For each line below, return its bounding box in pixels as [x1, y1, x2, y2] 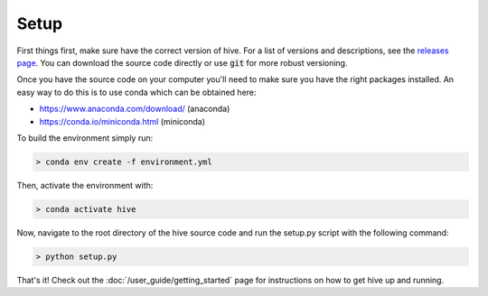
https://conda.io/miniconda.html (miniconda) [39, 116, 206, 126]
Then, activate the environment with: [16, 180, 154, 190]
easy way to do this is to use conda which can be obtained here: [16, 87, 257, 97]
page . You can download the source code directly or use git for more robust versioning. [16, 57, 348, 68]
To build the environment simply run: [16, 132, 154, 143]
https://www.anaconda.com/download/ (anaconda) [39, 104, 230, 115]
